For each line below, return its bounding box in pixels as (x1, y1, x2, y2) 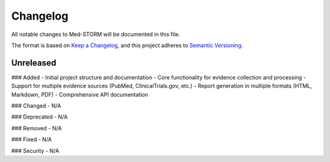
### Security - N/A (11, 147, 59, 154)
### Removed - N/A (11, 124, 62, 131)
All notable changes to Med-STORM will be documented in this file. (11, 31, 180, 38)
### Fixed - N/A (11, 136, 52, 143)
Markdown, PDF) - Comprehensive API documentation (11, 90, 148, 98)
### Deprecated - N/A (11, 113, 68, 120)
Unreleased (11, 57, 57, 68)
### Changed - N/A (11, 102, 61, 109)
